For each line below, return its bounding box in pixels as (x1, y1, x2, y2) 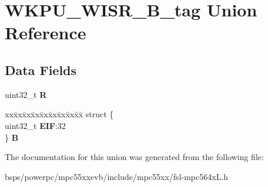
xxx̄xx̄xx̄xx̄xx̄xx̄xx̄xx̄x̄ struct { (5, 108, 114, 120)
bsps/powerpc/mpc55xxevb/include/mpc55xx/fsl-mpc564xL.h (5, 170, 229, 182)
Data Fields (5, 60, 77, 79)
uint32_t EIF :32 (5, 119, 66, 131)
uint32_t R (5, 88, 47, 100)
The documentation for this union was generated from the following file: (5, 151, 264, 163)
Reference (5, 21, 86, 45)
